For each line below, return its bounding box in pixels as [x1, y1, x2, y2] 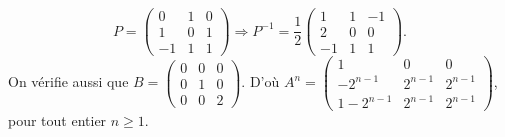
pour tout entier [8, 110, 107, 131]
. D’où [241, 71, 280, 92]
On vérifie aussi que [8, 71, 129, 92]
